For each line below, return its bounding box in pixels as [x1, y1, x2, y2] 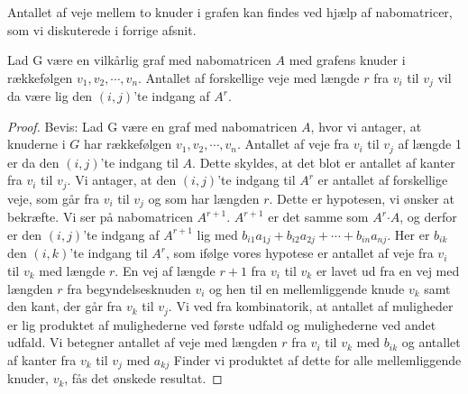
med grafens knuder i [289, 50, 406, 69]
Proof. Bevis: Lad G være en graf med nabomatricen [7, 116, 298, 135]
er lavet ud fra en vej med [316, 261, 460, 280]
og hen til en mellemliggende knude [209, 279, 405, 298]
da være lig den [7, 87, 93, 105]
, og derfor [399, 207, 457, 226]
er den [7, 224, 42, 243]
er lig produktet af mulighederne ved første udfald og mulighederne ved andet [7, 315, 436, 334]
